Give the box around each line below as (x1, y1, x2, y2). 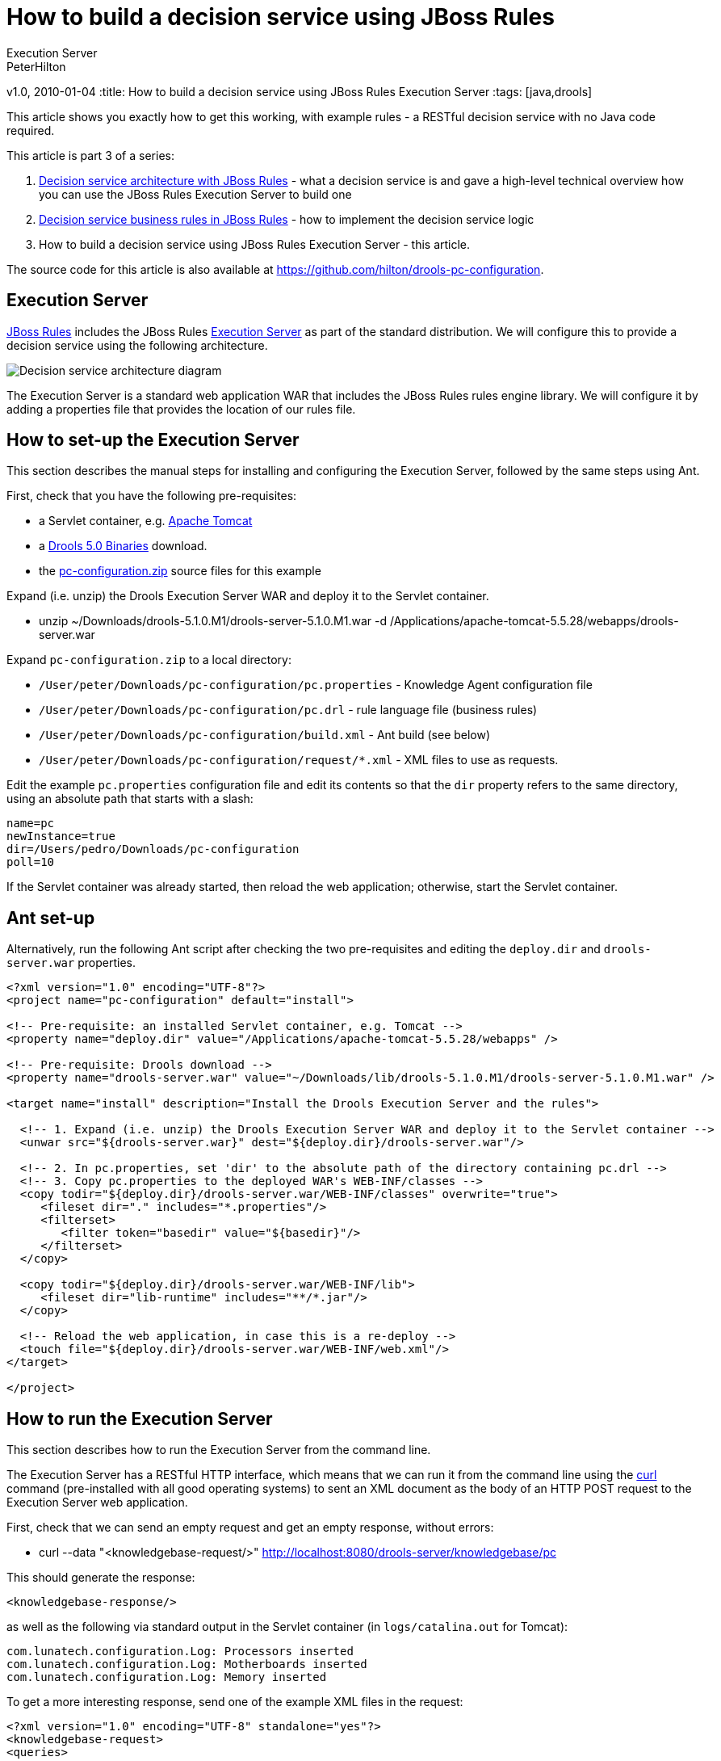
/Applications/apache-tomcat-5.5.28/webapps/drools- (389, 614, 679, 628)
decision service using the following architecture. (6, 338, 268, 352)
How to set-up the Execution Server (6, 430, 300, 451)
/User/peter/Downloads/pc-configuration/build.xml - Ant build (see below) (39, 728, 491, 742)
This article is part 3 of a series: (6, 148, 174, 162)
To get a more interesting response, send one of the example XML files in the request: (6, 1695, 463, 1709)
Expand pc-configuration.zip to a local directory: (6, 653, 292, 667)
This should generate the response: (6, 1570, 195, 1585)
